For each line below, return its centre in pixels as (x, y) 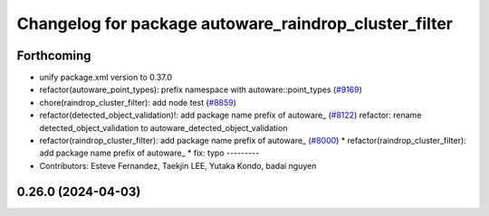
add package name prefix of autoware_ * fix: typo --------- (149, 153)
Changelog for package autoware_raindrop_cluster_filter (235, 23)
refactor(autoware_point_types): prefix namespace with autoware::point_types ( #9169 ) (201, 89)
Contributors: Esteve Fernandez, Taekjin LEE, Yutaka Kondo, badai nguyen (178, 165)
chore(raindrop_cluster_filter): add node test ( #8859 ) (138, 102)
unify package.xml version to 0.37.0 (105, 78)
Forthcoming (54, 56)
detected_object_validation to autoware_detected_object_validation (163, 127)
